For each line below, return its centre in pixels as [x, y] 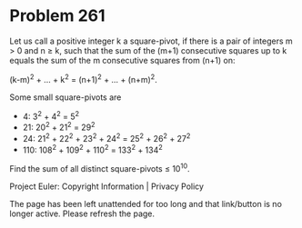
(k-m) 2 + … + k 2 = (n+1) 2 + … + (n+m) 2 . [83, 78]
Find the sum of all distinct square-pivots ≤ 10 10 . [100, 168]
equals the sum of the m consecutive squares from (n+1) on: [122, 60]
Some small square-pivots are [65, 97]
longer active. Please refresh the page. [82, 213]
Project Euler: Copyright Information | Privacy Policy [107, 186]
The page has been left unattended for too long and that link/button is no [146, 203]
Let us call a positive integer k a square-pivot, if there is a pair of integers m [151, 41]
